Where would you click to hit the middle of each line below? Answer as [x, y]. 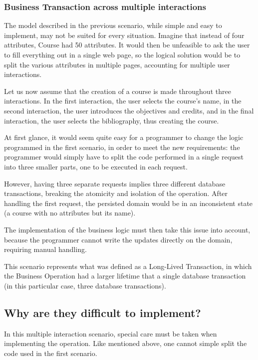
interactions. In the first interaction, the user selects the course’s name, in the [123, 101]
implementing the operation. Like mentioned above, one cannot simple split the [126, 343]
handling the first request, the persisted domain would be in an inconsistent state [129, 203]
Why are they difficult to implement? [103, 312]
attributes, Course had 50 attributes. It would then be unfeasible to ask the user [127, 45]
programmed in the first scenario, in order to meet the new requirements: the [122, 147]
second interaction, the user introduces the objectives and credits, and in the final [129, 110]
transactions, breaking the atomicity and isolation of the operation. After [116, 193]
